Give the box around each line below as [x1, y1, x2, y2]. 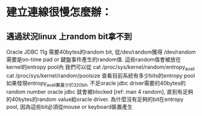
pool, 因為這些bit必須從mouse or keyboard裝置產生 [6, 103, 133, 110]
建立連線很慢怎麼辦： [6, 5, 113, 19]
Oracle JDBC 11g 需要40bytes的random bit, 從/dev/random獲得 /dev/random [6, 49, 196, 55]
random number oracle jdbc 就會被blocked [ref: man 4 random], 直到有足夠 [6, 88, 194, 95]
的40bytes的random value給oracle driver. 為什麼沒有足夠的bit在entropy [6, 96, 184, 103]
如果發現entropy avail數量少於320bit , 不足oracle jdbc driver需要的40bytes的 [6, 79, 186, 88]
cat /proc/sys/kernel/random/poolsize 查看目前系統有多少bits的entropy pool [6, 72, 195, 79]
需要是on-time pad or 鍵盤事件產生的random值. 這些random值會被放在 [6, 56, 181, 63]
